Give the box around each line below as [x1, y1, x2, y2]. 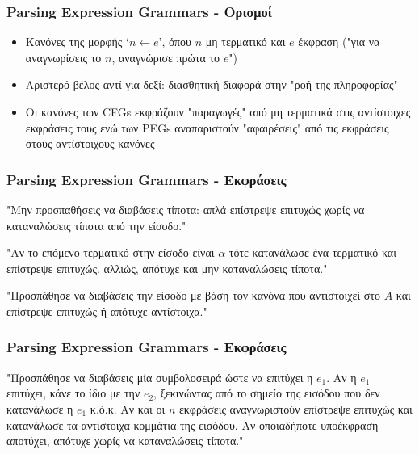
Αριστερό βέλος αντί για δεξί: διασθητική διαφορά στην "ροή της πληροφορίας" [25, 76, 398, 93]
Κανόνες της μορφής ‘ [25, 33, 129, 50]
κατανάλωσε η [6, 400, 73, 417]
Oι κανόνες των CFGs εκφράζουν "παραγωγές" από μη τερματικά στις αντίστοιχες [25, 103, 411, 120]
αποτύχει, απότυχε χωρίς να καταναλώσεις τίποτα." [6, 432, 244, 449]
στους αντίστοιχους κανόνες [25, 135, 155, 152]
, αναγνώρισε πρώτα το [111, 48, 220, 65]
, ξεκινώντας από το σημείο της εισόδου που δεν [153, 385, 380, 401]
